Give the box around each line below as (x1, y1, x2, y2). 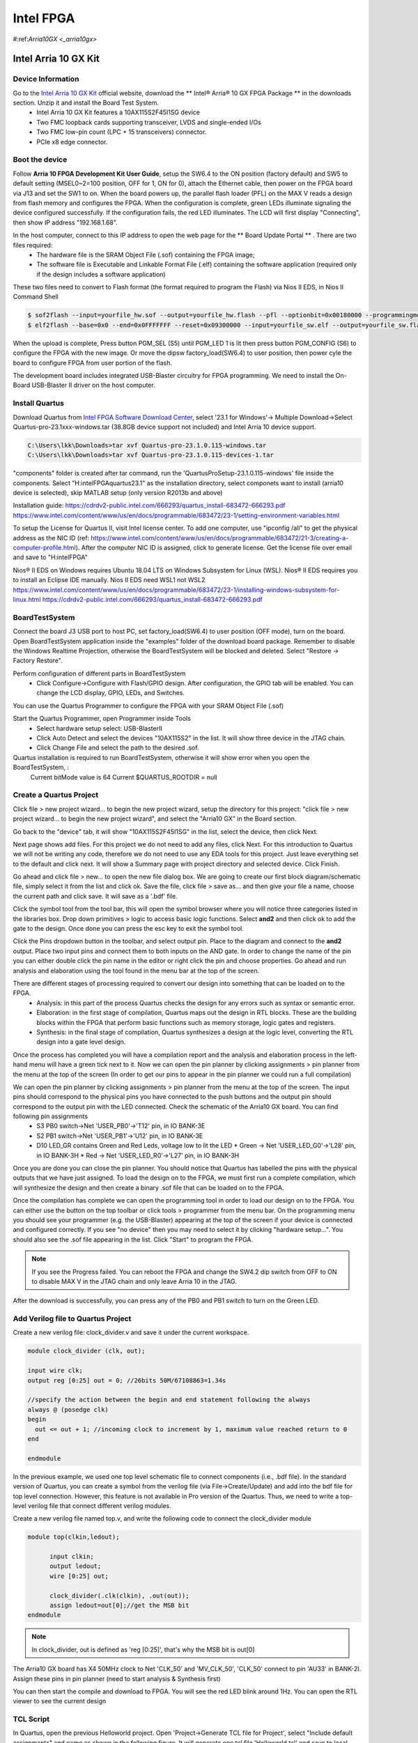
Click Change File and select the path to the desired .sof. (36, 743, 199, 752)
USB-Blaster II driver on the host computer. (31, 381, 156, 390)
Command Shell (13, 293, 59, 301)
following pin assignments (13, 1112, 88, 1120)
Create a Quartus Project (13, 790, 99, 800)
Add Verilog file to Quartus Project (13, 1314, 132, 1324)
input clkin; (49, 1553, 94, 1561)
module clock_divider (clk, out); (27, 1347, 146, 1355)
